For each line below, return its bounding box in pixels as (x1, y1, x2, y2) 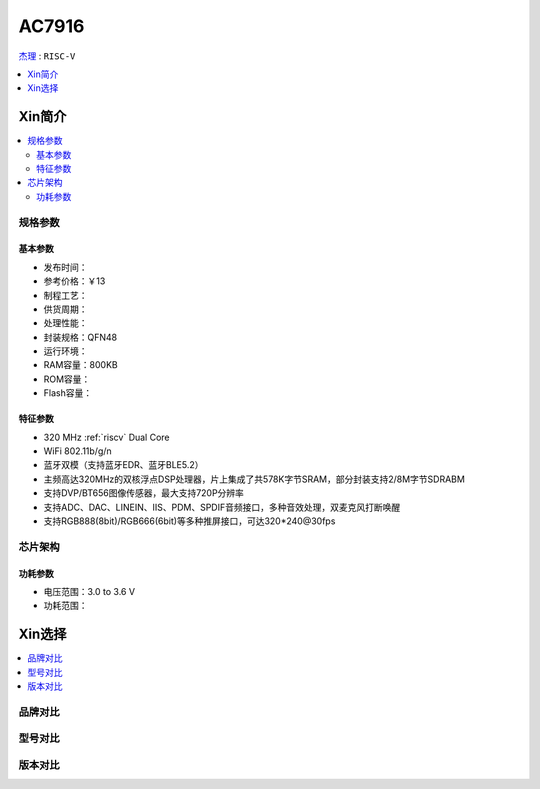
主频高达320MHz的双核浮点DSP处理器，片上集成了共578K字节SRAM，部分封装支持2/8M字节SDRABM (43, 473, 465, 485)
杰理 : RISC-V (18, 50, 76, 62)
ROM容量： (43, 373, 91, 385)
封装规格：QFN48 (43, 331, 118, 343)
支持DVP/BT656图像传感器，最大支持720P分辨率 (43, 487, 245, 499)
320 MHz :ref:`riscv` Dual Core (43, 431, 170, 443)
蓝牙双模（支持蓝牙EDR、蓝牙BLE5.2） (43, 459, 204, 471)
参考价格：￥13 (43, 275, 106, 287)
